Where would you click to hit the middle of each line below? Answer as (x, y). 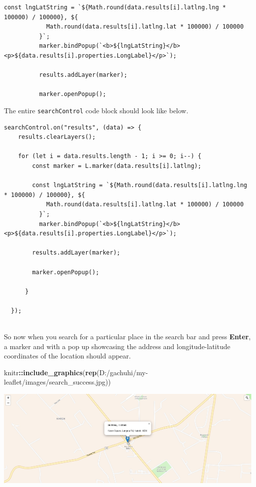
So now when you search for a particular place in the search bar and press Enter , (128, 337)
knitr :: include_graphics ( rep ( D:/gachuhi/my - (76, 372)
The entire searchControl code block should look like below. (96, 110)
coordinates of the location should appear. (67, 356)
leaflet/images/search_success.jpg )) (58, 382)
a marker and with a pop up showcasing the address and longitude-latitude (117, 346)
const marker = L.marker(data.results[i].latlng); (117, 166)
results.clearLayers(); (57, 137)
